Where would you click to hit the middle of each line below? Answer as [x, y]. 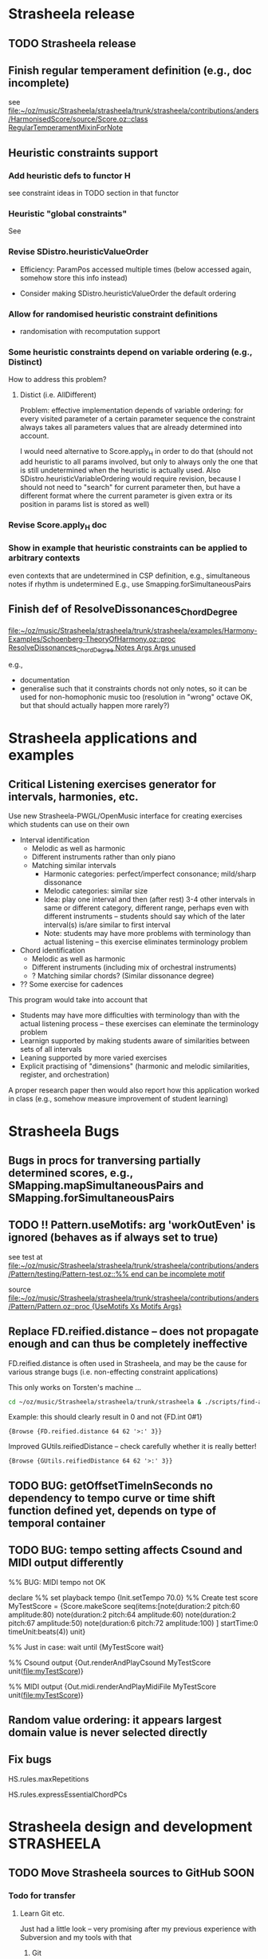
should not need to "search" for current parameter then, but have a [130, 488]
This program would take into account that [78, 1000]
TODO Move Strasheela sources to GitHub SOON [132, 1873]
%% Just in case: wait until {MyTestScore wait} [86, 1646]
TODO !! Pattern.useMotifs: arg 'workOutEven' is [132, 1225]
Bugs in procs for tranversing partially [104, 1160]
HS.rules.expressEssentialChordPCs [68, 1794]
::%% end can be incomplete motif [168, 1274]
